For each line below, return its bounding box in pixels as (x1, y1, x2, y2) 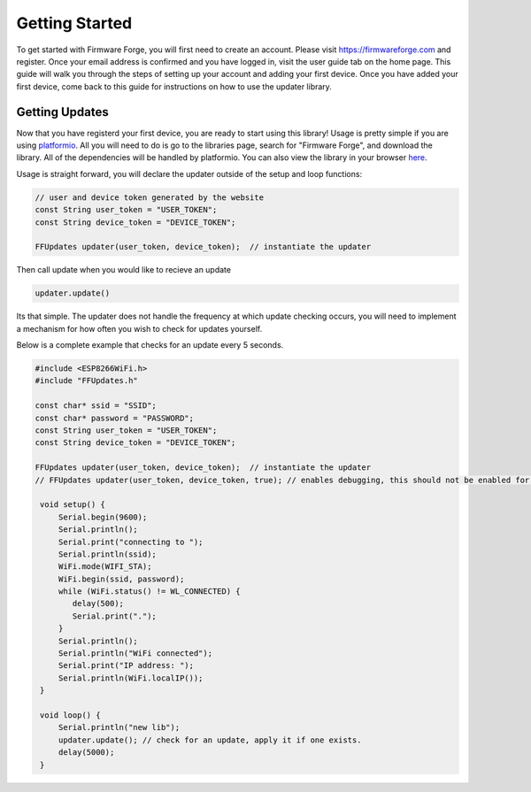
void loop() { (40, 711, 101, 720)
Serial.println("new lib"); (58, 722, 181, 733)
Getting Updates (16, 104, 110, 119)
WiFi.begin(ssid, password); (58, 573, 185, 584)
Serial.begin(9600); (58, 511, 148, 522)
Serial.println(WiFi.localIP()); (58, 673, 204, 683)
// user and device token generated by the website (35, 192, 265, 203)
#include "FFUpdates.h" (35, 376, 139, 386)
